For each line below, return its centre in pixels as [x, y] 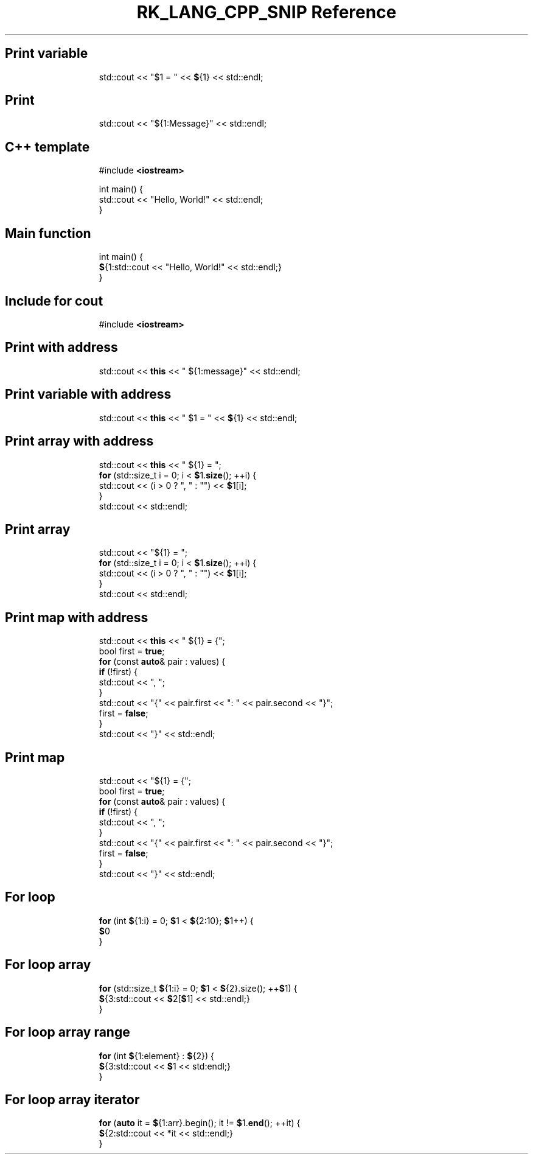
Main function [48, 233]
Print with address [61, 348]
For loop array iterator [72, 1099]
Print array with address [79, 441]
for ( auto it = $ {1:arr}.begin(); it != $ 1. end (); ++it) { [200, 1123]
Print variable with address [88, 394]
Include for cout [54, 301]
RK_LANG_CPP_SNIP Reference [266, 12]
